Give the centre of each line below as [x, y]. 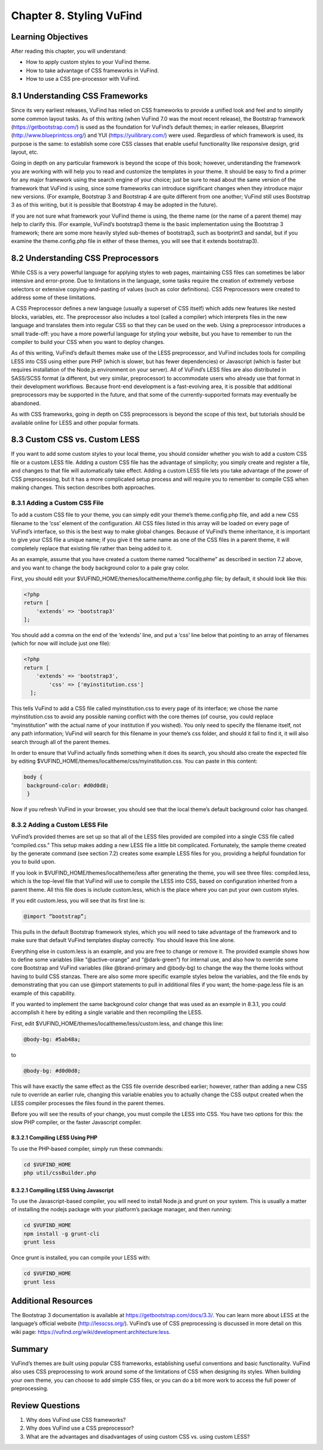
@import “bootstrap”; [55, 916]
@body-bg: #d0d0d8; [52, 1070]
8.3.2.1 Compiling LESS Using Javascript [62, 1190]
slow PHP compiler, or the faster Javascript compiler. [76, 1122]
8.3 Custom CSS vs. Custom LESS [75, 440]
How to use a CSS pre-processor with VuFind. [83, 79]
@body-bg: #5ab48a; [52, 1039]
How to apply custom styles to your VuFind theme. [88, 62]
